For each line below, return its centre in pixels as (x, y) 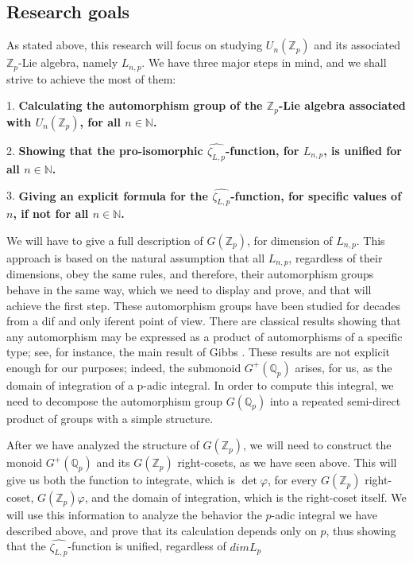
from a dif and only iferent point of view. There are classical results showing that (204, 321)
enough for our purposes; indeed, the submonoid (124, 367)
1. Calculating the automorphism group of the (135, 105)
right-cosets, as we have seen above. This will (287, 462)
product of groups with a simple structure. (110, 418)
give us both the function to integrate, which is (121, 480)
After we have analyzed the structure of (103, 445)
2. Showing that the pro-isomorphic (105, 150)
